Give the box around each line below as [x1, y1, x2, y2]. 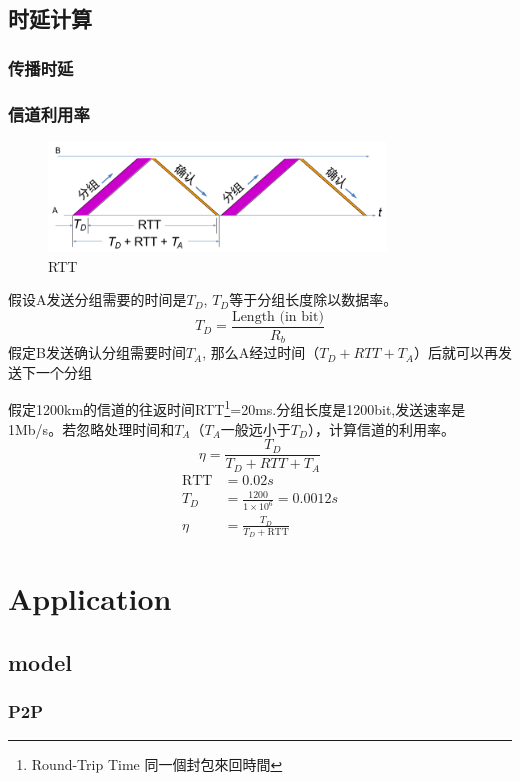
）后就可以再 [414, 342, 498, 363]
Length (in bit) [231, 309, 324, 324]
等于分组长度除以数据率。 [229, 289, 398, 310]
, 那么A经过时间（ [202, 342, 320, 363]
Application [8, 578, 172, 619]
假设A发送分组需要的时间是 [8, 289, 187, 310]
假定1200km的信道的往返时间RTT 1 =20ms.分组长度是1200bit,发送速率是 [8, 396, 466, 420]
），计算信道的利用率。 [307, 418, 455, 439]
